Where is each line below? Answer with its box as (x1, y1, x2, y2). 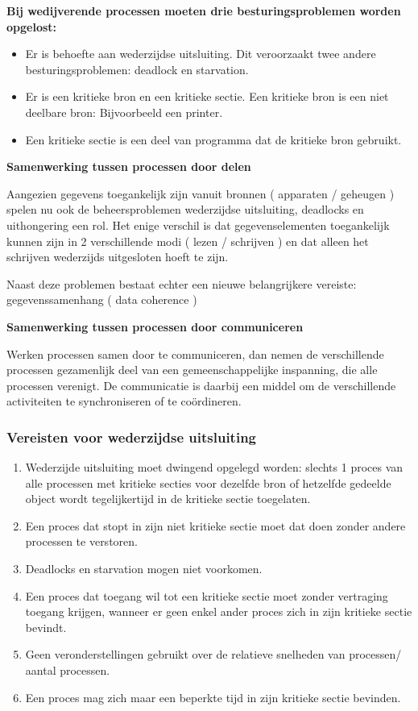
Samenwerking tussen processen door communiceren (6, 318, 304, 335)
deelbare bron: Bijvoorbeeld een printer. (25, 103, 223, 120)
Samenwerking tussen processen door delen (6, 158, 251, 175)
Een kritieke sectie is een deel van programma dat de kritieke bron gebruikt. (25, 131, 402, 148)
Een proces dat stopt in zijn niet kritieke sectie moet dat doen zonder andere (25, 517, 406, 534)
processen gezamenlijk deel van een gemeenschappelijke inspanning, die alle (6, 361, 378, 378)
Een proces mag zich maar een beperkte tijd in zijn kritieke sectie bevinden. (25, 688, 401, 705)
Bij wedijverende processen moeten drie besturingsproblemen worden (6, 2, 401, 19)
